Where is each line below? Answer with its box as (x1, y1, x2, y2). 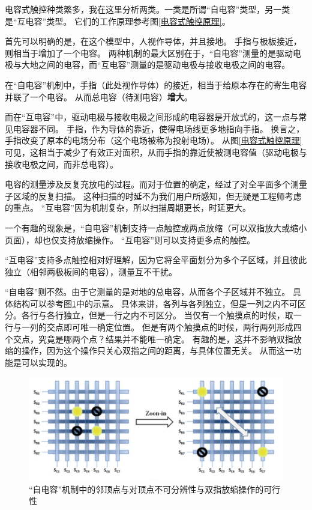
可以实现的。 (21, 356, 72, 368)
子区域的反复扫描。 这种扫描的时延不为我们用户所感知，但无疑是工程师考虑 (5, 189, 302, 202)
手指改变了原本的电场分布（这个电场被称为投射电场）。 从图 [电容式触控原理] (5, 134, 302, 147)
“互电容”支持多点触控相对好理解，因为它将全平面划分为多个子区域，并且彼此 (5, 253, 307, 266)
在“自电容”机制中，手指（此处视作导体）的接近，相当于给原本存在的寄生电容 (5, 78, 307, 91)
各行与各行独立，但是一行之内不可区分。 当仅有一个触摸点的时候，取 (21, 309, 293, 321)
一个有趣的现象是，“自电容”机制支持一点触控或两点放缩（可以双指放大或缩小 (5, 221, 307, 234)
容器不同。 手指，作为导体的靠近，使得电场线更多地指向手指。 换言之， (21, 122, 305, 135)
